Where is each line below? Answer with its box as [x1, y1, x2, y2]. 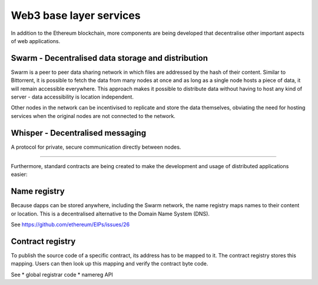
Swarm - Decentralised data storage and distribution [11, 53, 208, 63]
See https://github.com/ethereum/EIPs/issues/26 [11, 221, 130, 228]
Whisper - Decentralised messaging [11, 127, 147, 138]
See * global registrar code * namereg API [11, 271, 113, 278]
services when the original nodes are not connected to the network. [11, 112, 176, 119]
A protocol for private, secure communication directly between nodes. [11, 143, 181, 150]
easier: [11, 171, 28, 178]
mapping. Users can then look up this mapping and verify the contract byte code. [11, 260, 208, 267]
